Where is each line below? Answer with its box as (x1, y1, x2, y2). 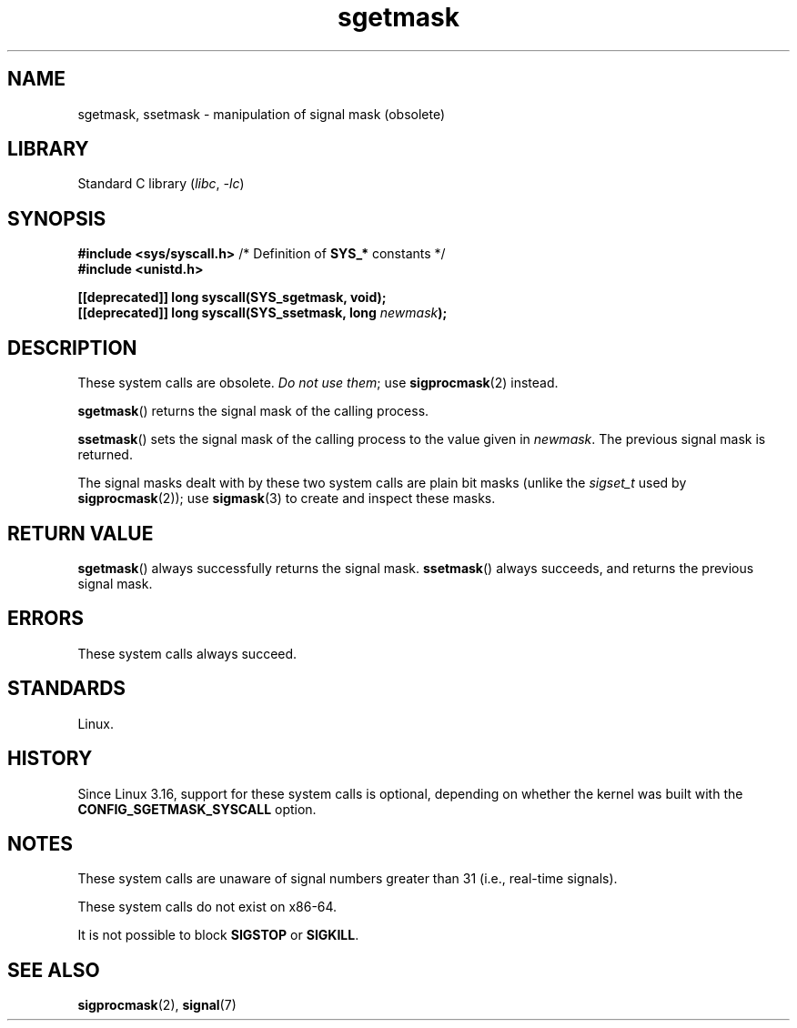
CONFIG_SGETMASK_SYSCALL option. (77, 801, 317, 817)
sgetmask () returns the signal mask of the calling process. (77, 403, 429, 419)
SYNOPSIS (7, 207, 106, 230)
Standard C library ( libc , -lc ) (77, 176, 245, 192)
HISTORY (7, 747, 93, 771)
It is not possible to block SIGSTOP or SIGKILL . (77, 927, 359, 943)
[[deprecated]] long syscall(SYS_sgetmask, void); (77, 289, 387, 306)
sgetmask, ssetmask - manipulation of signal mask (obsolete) (77, 106, 446, 122)
